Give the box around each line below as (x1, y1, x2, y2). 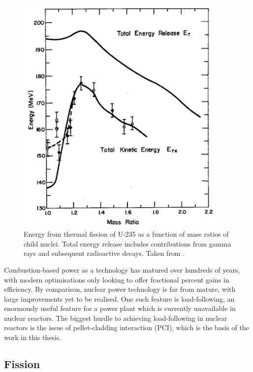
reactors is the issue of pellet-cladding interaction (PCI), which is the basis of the (4, 322, 249, 333)
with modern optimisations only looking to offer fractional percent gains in (4, 274, 229, 284)
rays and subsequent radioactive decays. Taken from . (24, 248, 185, 258)
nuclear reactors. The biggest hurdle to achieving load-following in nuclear (4, 312, 227, 323)
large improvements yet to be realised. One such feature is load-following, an (4, 293, 235, 304)
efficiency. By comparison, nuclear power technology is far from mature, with (4, 284, 236, 294)
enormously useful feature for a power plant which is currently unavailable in (4, 303, 236, 313)
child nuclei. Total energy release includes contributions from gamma (24, 238, 231, 248)
